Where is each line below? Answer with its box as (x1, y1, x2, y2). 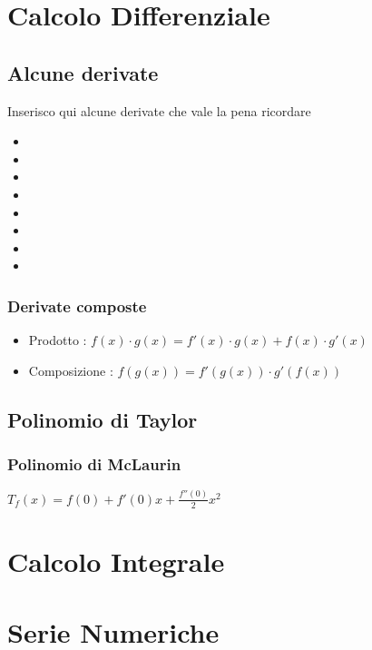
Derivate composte (7, 294, 147, 317)
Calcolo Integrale (7, 542, 225, 579)
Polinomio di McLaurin (7, 453, 181, 476)
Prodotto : (28, 330, 87, 350)
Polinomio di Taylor (7, 405, 198, 433)
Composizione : (28, 360, 113, 379)
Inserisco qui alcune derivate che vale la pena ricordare (7, 101, 311, 120)
